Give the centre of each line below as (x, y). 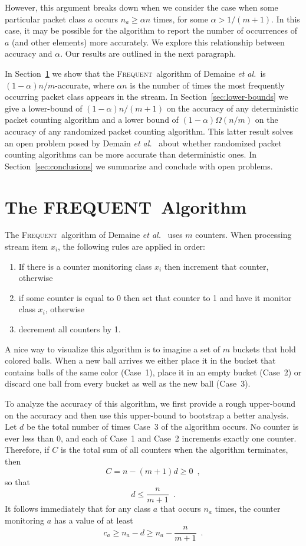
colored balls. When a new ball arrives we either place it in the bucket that (140, 360)
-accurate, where (85, 85)
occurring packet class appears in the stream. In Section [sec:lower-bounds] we (147, 97)
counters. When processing (244, 235)
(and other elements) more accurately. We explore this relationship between (148, 42)
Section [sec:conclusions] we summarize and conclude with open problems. (139, 166)
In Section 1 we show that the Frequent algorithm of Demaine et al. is (135, 73)
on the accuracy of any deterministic (233, 108)
